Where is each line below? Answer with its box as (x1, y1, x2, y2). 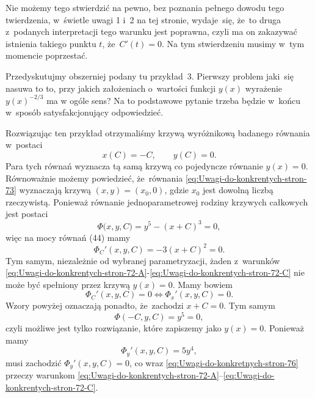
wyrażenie (245, 81, 283, 94)
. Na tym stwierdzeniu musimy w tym (161, 37, 305, 50)
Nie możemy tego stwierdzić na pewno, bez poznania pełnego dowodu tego (5, 1, 284, 13)
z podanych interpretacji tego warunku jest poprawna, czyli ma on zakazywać (5, 25, 297, 38)
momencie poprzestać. (5, 49, 88, 62)
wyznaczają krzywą (19, 183, 92, 196)
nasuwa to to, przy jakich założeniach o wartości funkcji (5, 81, 216, 94)
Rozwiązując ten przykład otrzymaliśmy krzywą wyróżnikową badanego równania (5, 126, 310, 139)
